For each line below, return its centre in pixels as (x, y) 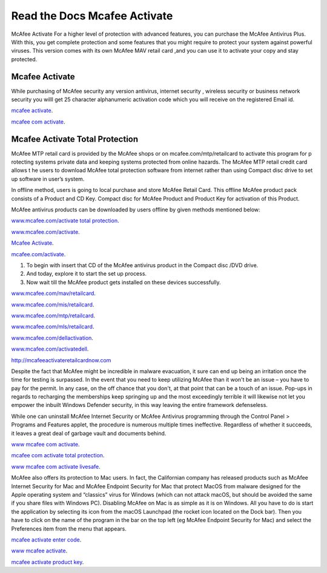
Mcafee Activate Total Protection (75, 139)
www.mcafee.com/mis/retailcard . (53, 304)
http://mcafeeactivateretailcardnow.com (61, 360)
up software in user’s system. (48, 179)
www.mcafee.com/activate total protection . (65, 220)
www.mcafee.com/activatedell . (50, 349)
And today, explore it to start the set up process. (87, 274)
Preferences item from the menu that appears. (69, 528)
